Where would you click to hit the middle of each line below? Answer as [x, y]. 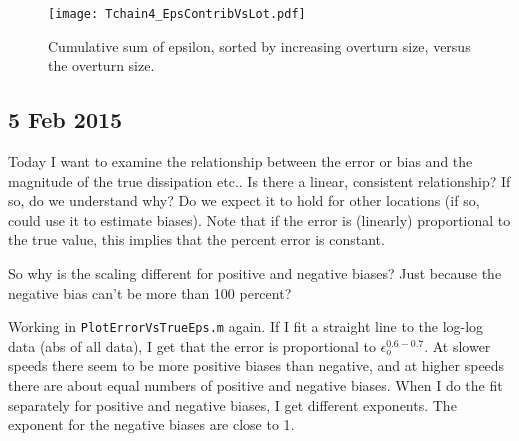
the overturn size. [101, 65]
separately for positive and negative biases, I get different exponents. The [232, 404]
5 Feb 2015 [65, 119]
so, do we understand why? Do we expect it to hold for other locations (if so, [244, 200]
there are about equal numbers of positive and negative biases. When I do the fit [255, 385]
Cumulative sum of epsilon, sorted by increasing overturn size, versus [259, 45]
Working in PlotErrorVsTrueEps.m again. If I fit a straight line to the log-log [246, 326]
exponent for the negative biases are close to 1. [151, 424]
